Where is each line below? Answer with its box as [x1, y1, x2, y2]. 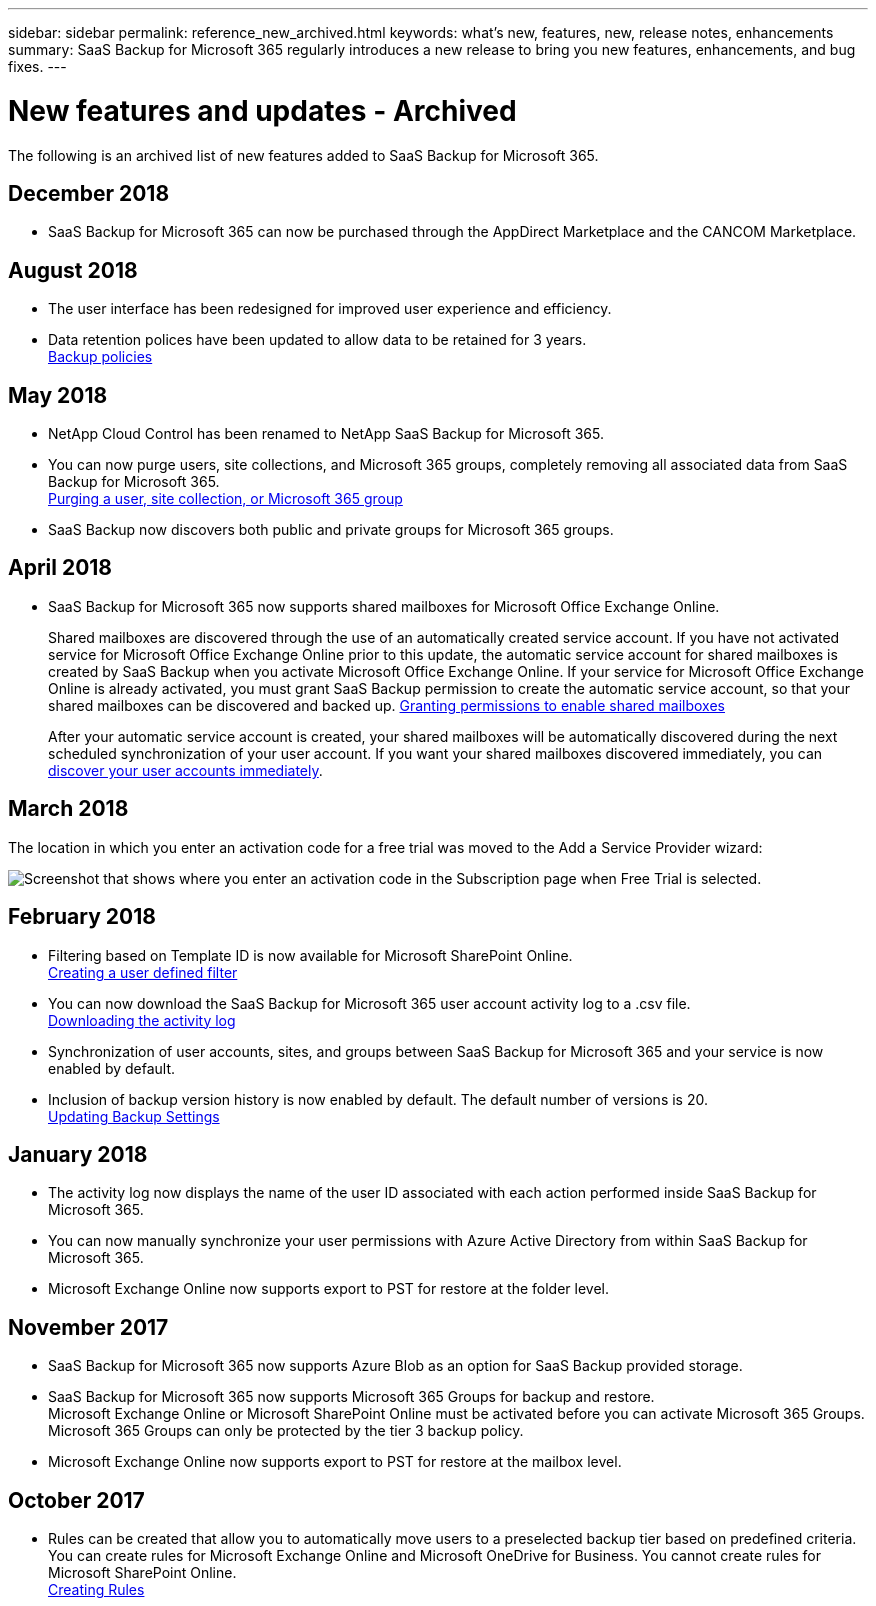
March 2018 [8, 796, 129, 822]
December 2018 [8, 180, 170, 206]
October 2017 [8, 1487, 145, 1513]
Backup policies [48, 348, 153, 366]
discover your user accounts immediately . [48, 761, 323, 779]
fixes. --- [8, 58, 67, 75]
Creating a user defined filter [48, 963, 238, 981]
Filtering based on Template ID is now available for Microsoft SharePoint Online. [48, 946, 573, 964]
